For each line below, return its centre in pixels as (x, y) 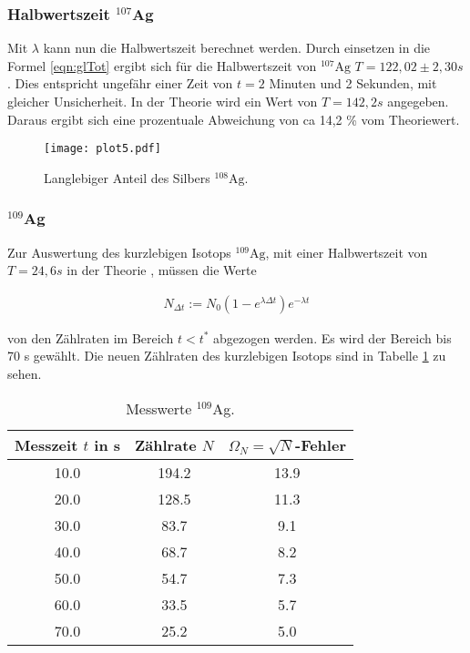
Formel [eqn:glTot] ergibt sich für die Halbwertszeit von (162, 65)
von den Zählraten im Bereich (91, 337)
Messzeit (46, 444)
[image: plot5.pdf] (102, 149)
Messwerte (159, 408)
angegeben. (418, 101)
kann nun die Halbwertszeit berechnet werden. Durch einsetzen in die (237, 48)
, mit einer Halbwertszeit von (347, 252)
